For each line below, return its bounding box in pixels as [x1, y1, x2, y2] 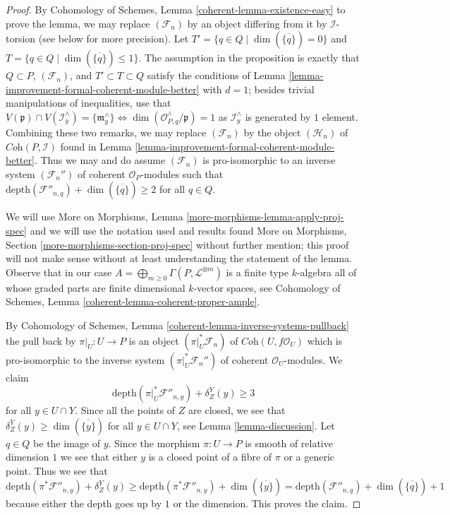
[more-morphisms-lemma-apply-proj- [186, 209, 344, 224]
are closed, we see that [188, 403, 286, 418]
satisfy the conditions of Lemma [147, 68, 286, 83]
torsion [6, 31, 36, 46]
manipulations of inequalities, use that [6, 95, 171, 110]
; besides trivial [248, 81, 315, 96]
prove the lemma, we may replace [6, 16, 150, 30]
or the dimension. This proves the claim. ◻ [173, 496, 361, 511]
